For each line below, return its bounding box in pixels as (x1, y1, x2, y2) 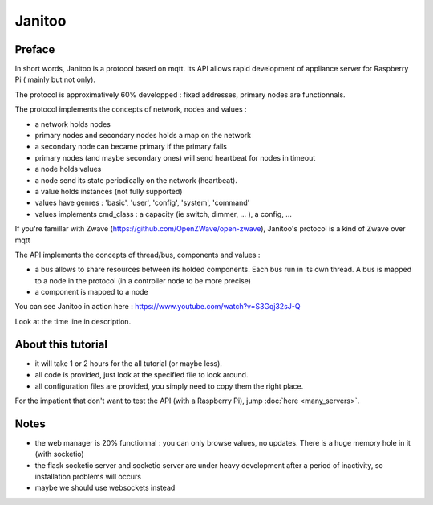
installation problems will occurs (34, 472, 142, 482)
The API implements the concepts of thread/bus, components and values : (14, 250, 261, 259)
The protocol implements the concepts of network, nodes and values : (14, 104, 248, 114)
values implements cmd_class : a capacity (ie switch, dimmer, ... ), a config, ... (34, 209, 292, 218)
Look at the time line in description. (14, 316, 132, 326)
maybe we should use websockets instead (34, 483, 176, 493)
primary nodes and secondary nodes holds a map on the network (34, 131, 252, 141)
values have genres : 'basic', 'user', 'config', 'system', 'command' (34, 198, 250, 208)
